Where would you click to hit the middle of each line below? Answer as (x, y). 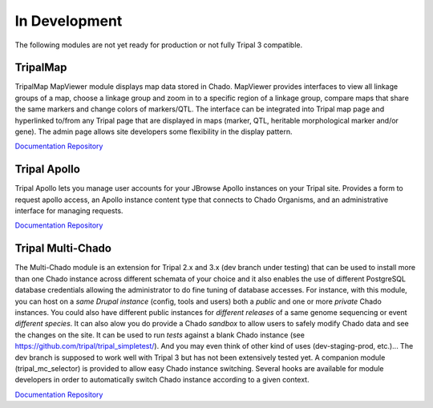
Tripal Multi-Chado (63, 248)
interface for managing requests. (69, 211)
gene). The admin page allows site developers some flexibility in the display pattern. (154, 131)
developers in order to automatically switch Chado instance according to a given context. (162, 380)
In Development (69, 21)
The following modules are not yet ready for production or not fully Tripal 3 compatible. (159, 45)
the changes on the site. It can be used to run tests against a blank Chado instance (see (160, 335)
